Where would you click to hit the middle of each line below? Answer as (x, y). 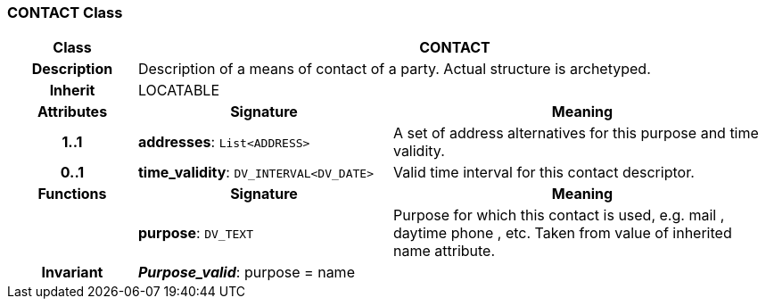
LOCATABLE (179, 91)
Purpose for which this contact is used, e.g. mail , (559, 215)
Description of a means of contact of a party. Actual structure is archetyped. (394, 69)
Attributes (72, 112)
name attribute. (444, 251)
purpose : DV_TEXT (195, 233)
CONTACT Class (65, 12)
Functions (72, 194)
